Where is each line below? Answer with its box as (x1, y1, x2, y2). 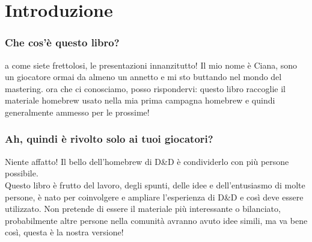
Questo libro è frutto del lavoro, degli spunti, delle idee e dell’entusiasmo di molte (5, 178, 305, 191)
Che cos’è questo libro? (5, 35, 120, 50)
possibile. (5, 167, 38, 179)
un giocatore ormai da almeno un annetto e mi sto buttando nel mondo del (5, 70, 282, 83)
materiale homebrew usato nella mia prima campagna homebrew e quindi (5, 94, 275, 107)
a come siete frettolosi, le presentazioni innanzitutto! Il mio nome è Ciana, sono (5, 58, 298, 71)
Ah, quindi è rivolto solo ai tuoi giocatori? (5, 131, 213, 146)
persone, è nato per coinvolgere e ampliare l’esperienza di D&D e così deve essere (5, 190, 304, 203)
